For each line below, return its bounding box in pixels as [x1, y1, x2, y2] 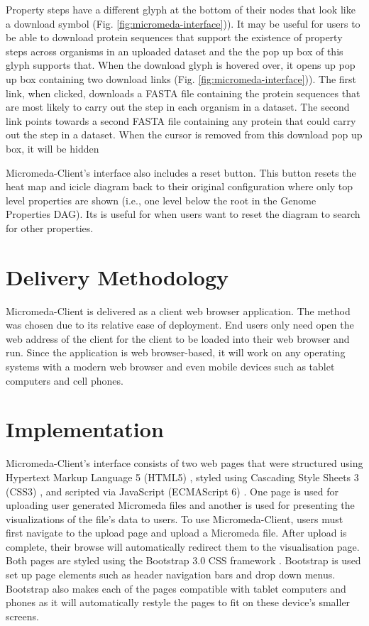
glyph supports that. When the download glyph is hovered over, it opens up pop [6, 57, 356, 72]
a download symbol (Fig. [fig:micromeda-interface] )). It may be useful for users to [6, 16, 360, 31]
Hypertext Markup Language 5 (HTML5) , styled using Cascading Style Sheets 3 [6, 469, 359, 484]
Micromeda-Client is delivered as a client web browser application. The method [6, 303, 351, 318]
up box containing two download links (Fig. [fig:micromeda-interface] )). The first [6, 71, 357, 86]
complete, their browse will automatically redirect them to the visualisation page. [6, 539, 360, 554]
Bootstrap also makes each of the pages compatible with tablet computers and [6, 581, 346, 595]
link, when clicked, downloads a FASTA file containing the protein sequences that [6, 85, 360, 100]
